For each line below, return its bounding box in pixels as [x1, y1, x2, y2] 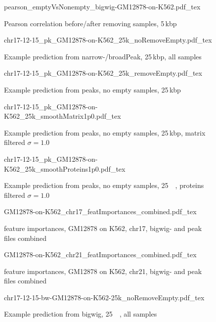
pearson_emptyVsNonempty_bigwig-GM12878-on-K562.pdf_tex [4, 1, 201, 11]
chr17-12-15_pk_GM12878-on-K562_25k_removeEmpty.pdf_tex [4, 68, 202, 78]
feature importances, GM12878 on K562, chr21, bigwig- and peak [4, 266, 202, 276]
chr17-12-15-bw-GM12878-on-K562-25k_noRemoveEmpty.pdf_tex [4, 292, 205, 302]
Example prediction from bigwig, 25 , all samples [4, 309, 157, 319]
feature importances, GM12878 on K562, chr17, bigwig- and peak [4, 223, 202, 233]
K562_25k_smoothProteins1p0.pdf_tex [4, 163, 126, 174]
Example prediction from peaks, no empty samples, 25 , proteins [4, 180, 204, 190]
